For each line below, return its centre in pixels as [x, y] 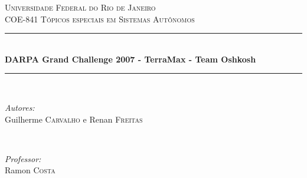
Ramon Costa [30, 170]
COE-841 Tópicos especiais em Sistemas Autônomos [100, 19]
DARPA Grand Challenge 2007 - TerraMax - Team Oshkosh [130, 59]
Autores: [20, 107]
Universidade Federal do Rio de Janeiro [80, 7]
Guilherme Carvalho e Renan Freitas [74, 119]
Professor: [23, 158]
